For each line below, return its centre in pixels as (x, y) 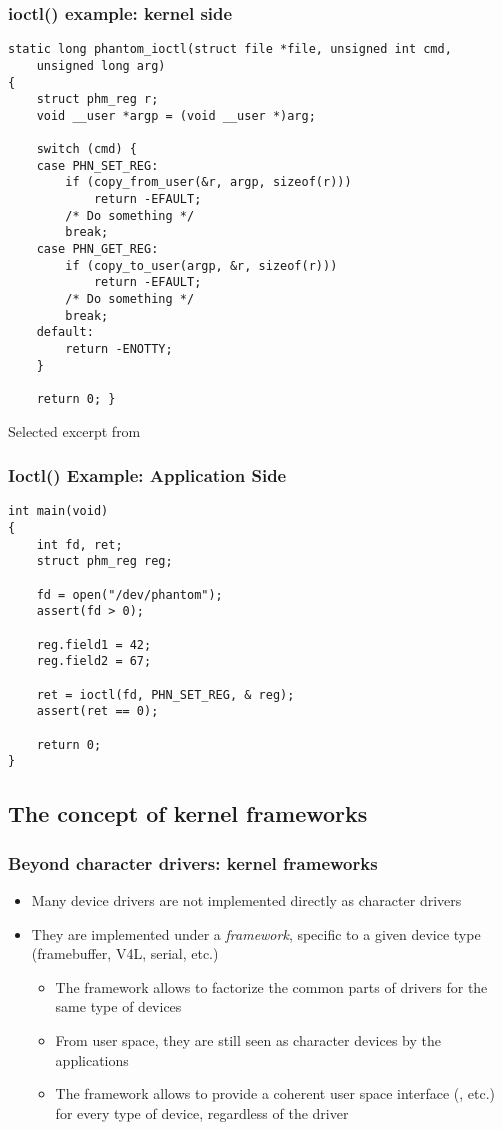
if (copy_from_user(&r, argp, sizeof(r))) (208, 182)
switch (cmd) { (86, 149)
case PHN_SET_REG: (97, 165)
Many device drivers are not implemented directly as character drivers (246, 899)
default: (65, 332)
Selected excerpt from (74, 430)
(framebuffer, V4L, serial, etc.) (125, 953)
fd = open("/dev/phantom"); (129, 594)
